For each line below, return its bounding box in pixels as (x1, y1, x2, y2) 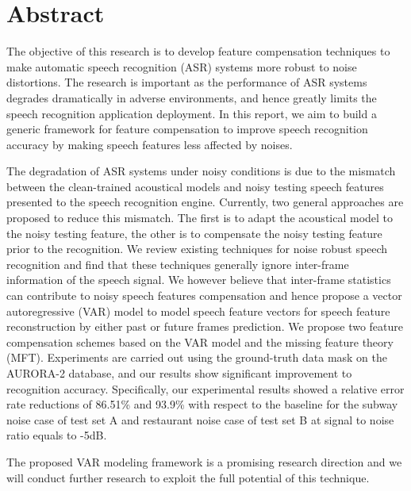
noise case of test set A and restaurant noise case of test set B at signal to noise (6, 411, 394, 428)
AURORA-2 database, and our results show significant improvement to (6, 365, 352, 381)
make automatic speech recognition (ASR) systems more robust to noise (6, 58, 357, 75)
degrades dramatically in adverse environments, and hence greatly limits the (6, 89, 377, 105)
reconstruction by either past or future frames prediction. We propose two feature (6, 318, 404, 335)
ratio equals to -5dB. (6, 427, 107, 443)
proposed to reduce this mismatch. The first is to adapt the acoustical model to (6, 209, 394, 226)
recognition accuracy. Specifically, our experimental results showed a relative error (6, 380, 405, 397)
